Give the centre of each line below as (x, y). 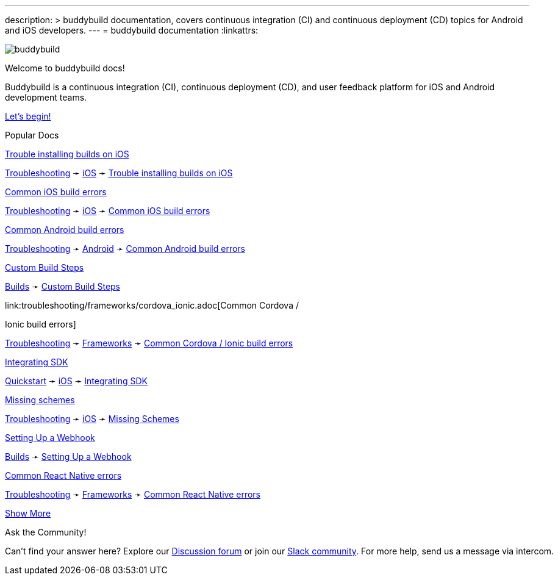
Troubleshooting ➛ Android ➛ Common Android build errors (125, 249)
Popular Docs (32, 135)
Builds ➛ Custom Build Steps (63, 286)
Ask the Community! (46, 532)
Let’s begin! (28, 116)
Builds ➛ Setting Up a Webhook (68, 456)
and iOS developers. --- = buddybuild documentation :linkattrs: (132, 30)
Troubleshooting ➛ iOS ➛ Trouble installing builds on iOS (119, 173)
